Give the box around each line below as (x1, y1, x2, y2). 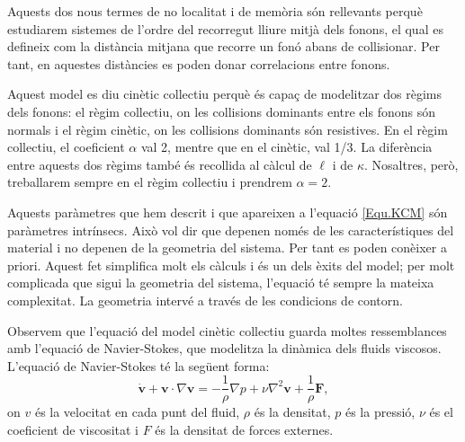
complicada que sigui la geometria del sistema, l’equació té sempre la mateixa (7, 273, 434, 292)
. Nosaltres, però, (364, 155, 459, 173)
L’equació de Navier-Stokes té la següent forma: (7, 356, 270, 375)
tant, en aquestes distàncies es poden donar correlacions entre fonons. (7, 54, 390, 73)
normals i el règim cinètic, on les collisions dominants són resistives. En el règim (7, 119, 448, 138)
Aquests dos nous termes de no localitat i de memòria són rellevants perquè (7, 2, 423, 20)
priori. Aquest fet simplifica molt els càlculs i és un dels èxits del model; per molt (7, 255, 455, 274)
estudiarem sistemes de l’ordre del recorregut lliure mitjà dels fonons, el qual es (7, 19, 443, 38)
